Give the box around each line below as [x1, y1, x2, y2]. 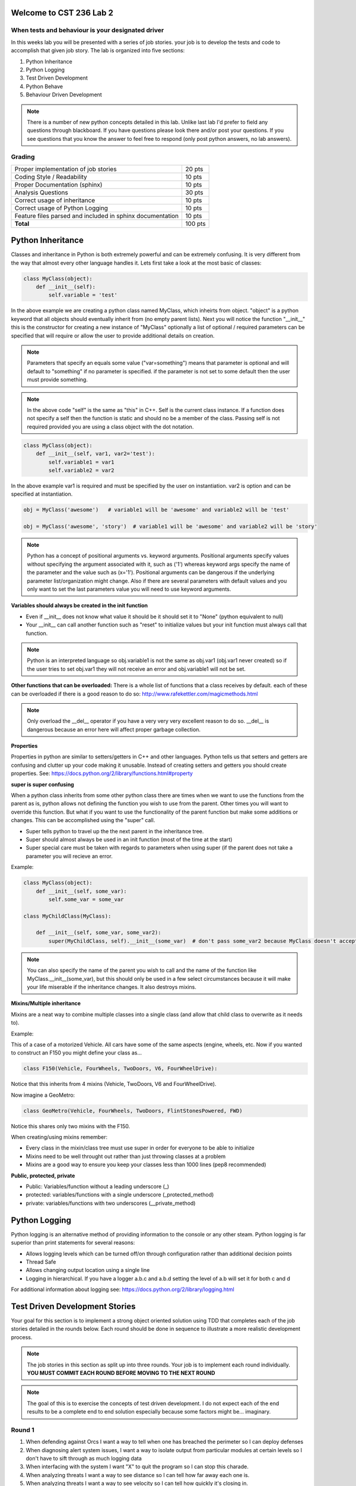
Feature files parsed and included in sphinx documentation [14, 212, 179, 220]
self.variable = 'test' [48, 292, 118, 298]
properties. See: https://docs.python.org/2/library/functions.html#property [11, 770, 193, 777]
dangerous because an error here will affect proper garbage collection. [27, 726, 201, 733]
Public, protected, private [11, 1172, 75, 1179]
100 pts [185, 219, 206, 228]
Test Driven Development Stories [11, 1301, 136, 1311]
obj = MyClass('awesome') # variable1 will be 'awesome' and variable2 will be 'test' [23, 506, 290, 514]
